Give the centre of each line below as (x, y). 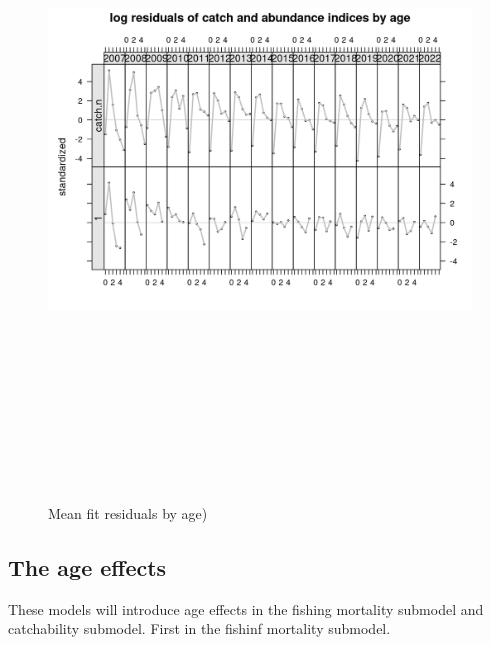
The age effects (87, 566)
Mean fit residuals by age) (128, 512)
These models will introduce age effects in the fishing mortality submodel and (246, 608)
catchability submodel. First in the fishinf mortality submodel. (199, 628)
